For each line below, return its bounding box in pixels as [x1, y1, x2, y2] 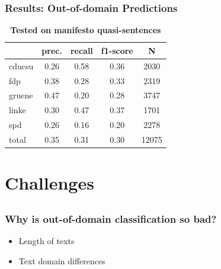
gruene [9, 89, 33, 101]
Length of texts [18, 235, 75, 247]
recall [70, 44, 93, 56]
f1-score [101, 44, 133, 56]
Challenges [5, 171, 94, 195]
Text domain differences [18, 254, 105, 267]
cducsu [9, 59, 34, 72]
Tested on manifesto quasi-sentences [10, 24, 161, 36]
